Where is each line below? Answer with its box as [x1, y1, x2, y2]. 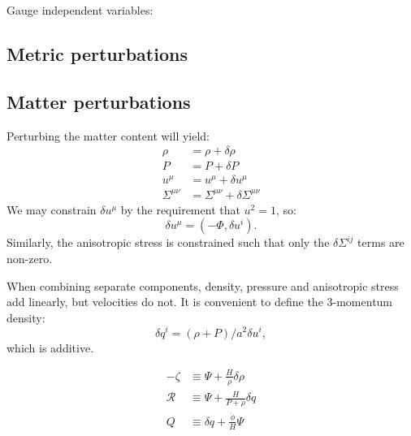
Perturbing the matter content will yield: [6, 127, 210, 144]
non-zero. [6, 250, 53, 267]
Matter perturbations [6, 88, 191, 114]
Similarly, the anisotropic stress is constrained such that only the [6, 234, 330, 251]
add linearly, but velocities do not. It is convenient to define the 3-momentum [6, 293, 393, 310]
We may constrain [6, 201, 97, 218]
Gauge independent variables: [6, 2, 154, 18]
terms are [357, 234, 405, 251]
